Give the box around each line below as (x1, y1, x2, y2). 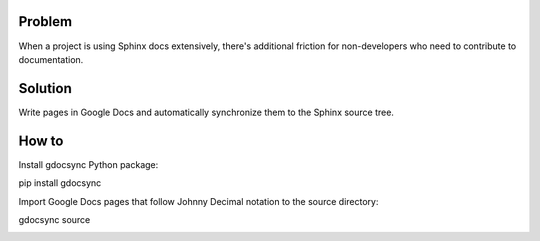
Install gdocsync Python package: (18, 158, 159, 170)
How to (18, 132, 64, 149)
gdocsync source (18, 213, 91, 225)
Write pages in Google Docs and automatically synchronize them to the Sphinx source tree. (18, 106, 395, 118)
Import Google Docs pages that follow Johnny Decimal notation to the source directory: (18, 195, 379, 207)
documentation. (18, 53, 84, 65)
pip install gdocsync (18, 177, 102, 189)
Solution (18, 80, 72, 97)
